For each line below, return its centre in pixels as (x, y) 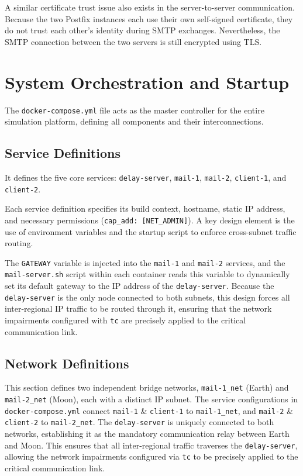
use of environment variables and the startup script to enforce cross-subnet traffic (151, 231)
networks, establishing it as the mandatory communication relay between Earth (147, 433)
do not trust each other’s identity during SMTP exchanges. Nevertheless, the (142, 30)
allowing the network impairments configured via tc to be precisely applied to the (151, 456)
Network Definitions (67, 363)
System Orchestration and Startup (147, 82)
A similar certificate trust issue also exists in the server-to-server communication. (150, 7)
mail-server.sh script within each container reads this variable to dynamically (147, 274)
